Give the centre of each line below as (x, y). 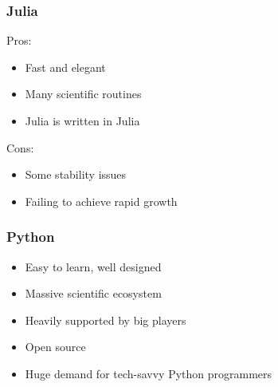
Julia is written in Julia (82, 120)
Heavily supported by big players (106, 320)
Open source (55, 347)
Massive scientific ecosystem (93, 293)
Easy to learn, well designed (93, 266)
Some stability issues (76, 174)
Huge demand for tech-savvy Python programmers (149, 373)
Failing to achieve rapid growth (101, 201)
